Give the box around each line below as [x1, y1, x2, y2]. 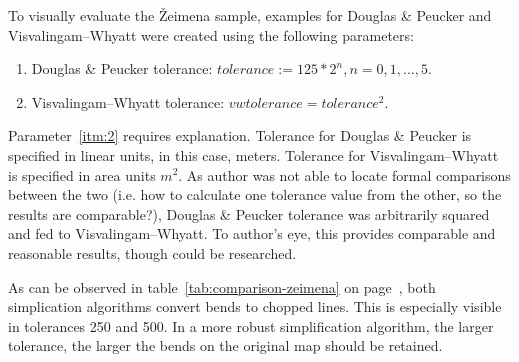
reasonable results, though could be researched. [8, 242, 297, 263]
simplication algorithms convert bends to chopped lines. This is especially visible [8, 296, 502, 317]
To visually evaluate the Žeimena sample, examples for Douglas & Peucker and [8, 5, 492, 25]
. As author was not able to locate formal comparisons [178, 164, 511, 185]
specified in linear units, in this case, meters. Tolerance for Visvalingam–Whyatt [8, 144, 499, 165]
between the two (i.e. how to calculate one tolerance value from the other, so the [8, 184, 502, 205]
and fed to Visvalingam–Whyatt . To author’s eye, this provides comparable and [8, 223, 496, 244]
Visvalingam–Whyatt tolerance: [31, 91, 225, 112]
